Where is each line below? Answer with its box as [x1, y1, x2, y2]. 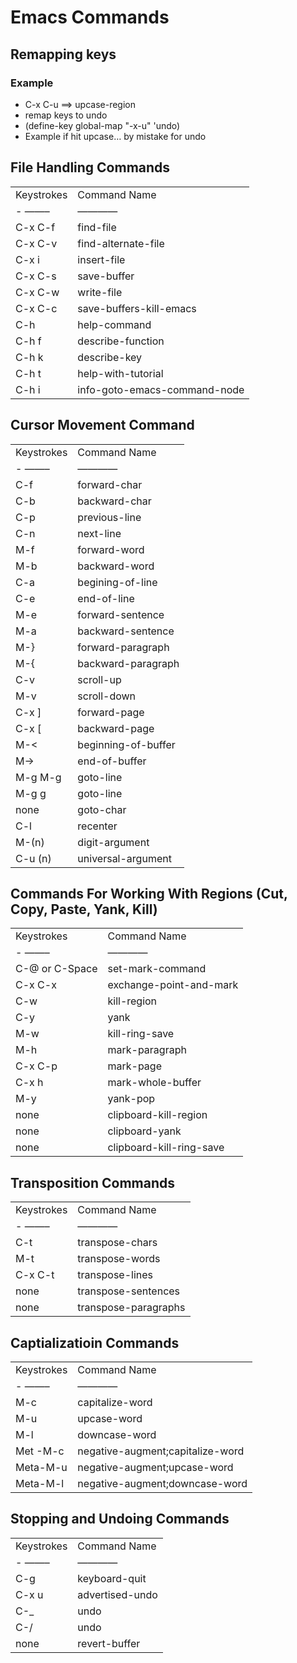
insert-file [77, 252, 126, 266]
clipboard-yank [107, 1124, 182, 1138]
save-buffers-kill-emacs [77, 301, 197, 315]
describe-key [77, 350, 143, 364]
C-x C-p [15, 1059, 58, 1073]
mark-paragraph [107, 1043, 187, 1057]
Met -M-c [15, 1444, 65, 1458]
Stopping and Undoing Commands [10, 1511, 230, 1528]
